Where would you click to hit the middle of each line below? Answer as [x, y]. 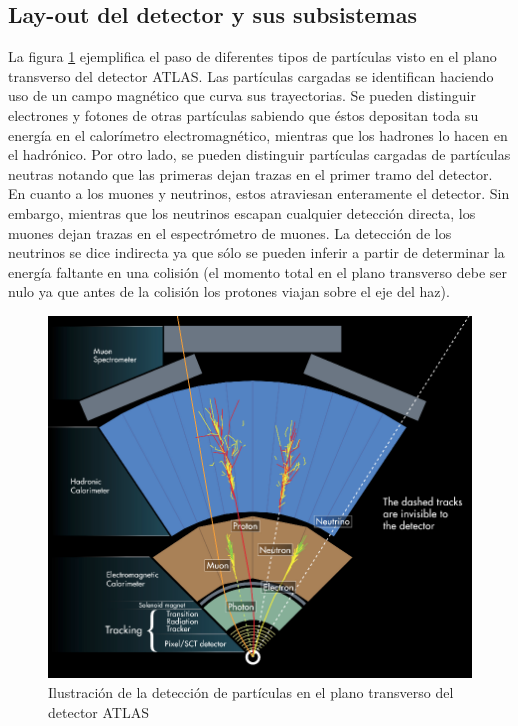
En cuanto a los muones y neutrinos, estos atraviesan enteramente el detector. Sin [259, 193]
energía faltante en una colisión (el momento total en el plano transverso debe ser [257, 271]
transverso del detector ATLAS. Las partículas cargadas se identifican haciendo [251, 75]
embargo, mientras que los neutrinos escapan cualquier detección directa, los [242, 212]
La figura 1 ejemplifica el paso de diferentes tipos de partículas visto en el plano [252, 56]
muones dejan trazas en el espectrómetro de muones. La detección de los [230, 232]
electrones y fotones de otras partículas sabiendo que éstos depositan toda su [243, 114]
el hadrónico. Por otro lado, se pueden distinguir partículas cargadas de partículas [259, 154]
